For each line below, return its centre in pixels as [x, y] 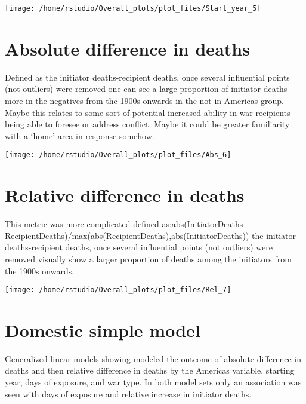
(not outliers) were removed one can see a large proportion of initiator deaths [146, 89]
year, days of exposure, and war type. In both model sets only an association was [153, 382]
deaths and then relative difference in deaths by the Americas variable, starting [150, 370]
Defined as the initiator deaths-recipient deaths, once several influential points [147, 77]
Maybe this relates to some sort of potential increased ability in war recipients [148, 112]
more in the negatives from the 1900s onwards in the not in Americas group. [144, 100]
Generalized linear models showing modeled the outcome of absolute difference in [153, 358]
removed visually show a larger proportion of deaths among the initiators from [148, 258]
